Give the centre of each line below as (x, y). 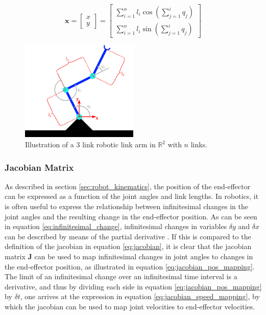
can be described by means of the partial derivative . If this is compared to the (128, 236)
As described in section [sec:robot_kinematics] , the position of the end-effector (128, 186)
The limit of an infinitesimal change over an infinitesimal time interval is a (121, 276)
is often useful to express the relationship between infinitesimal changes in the (126, 206)
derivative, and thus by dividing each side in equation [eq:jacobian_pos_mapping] (133, 286)
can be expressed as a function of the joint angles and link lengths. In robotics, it (132, 196)
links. (199, 144)
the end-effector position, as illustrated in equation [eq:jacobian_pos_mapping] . (130, 266)
